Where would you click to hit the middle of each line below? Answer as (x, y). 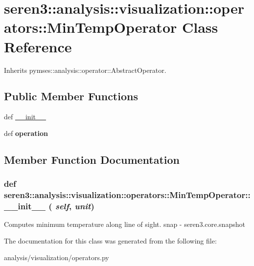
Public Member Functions (71, 96)
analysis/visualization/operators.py (57, 257)
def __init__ (25, 117)
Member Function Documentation (92, 159)
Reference (38, 46)
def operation (26, 133)
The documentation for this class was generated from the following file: (110, 240)
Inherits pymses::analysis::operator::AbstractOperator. (85, 70)
